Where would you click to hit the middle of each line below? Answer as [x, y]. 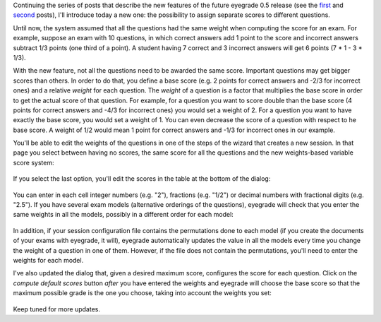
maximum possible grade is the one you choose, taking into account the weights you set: [142, 293]
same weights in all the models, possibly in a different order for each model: [123, 215]
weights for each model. [48, 260]
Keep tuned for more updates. [56, 309]
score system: [34, 162]
